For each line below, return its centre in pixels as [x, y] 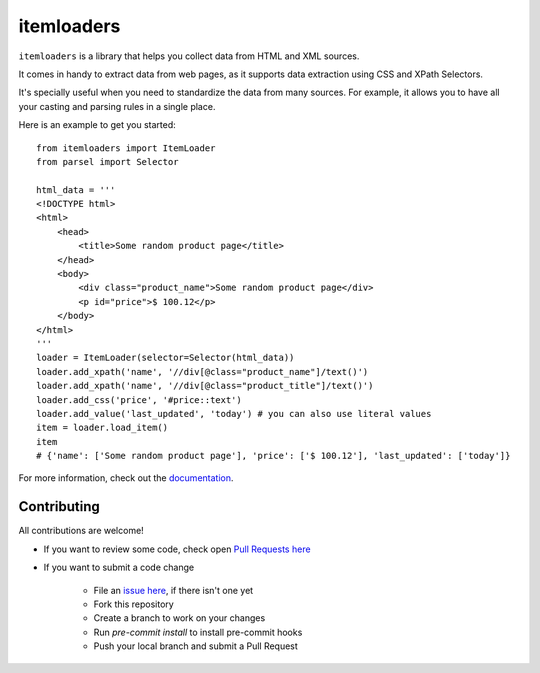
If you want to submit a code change [119, 567]
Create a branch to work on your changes [179, 618]
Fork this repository [133, 604]
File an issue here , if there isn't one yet [173, 590]
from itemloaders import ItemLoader [126, 148]
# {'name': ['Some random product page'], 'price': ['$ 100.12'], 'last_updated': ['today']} [273, 456]
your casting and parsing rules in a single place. [117, 106]
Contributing [59, 506]
